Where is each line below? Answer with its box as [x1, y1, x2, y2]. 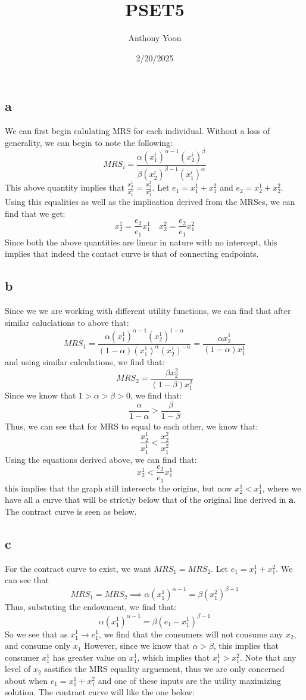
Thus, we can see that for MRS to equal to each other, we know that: [5, 419, 258, 432]
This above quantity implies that [5, 181, 124, 194]
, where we [262, 481, 301, 494]
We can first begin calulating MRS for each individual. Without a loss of [5, 125, 270, 137]
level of [5, 662, 31, 675]
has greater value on [52, 651, 127, 663]
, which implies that [137, 651, 210, 663]
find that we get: [5, 207, 65, 219]
